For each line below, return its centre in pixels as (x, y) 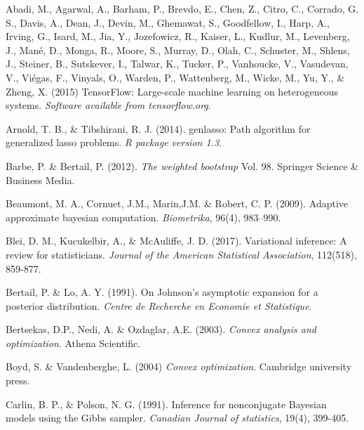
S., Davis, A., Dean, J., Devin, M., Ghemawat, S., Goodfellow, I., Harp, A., (168, 22)
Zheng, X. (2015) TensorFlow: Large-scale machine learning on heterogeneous (172, 91)
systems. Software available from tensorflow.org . (108, 105)
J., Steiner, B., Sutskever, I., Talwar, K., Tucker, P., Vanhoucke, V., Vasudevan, (177, 64)
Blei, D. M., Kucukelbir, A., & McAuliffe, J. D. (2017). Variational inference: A (176, 241)
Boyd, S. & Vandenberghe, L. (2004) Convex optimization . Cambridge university (179, 366)
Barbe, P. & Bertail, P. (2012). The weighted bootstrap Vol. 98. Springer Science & (182, 165)
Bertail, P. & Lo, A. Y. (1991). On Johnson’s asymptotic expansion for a (162, 292)
